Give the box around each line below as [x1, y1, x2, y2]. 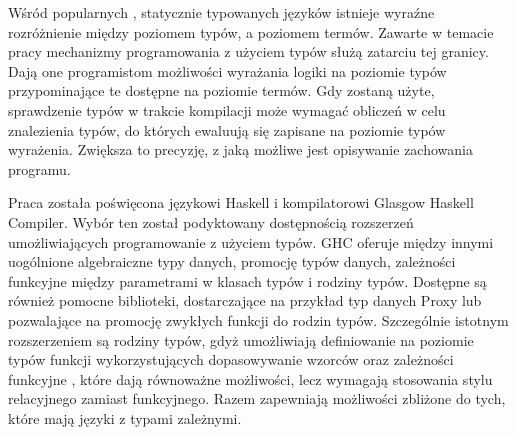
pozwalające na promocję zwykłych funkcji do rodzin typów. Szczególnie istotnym [8, 309, 509, 330]
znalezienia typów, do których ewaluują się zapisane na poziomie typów [8, 119, 446, 140]
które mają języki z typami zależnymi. [8, 407, 242, 428]
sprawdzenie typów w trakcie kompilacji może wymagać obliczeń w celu [8, 99, 446, 120]
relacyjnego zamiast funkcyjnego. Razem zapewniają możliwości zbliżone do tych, [8, 388, 506, 409]
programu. [8, 158, 71, 179]
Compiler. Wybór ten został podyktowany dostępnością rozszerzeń [8, 211, 414, 232]
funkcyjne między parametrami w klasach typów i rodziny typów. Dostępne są [8, 270, 487, 291]
